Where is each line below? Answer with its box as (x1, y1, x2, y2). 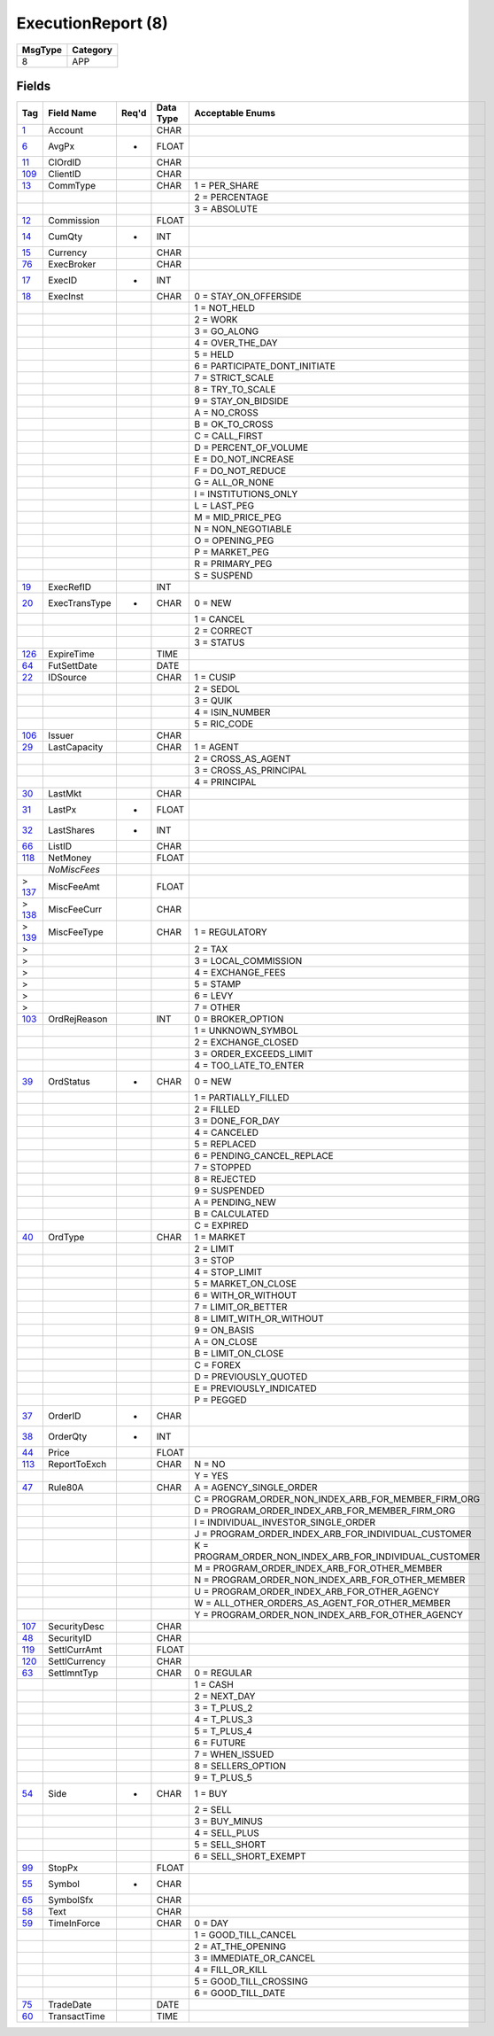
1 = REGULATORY (194, 926, 267, 938)
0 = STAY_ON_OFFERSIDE (194, 291, 303, 303)
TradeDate (48, 1999, 92, 2011)
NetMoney (48, 851, 92, 864)
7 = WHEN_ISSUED (194, 1748, 274, 1760)
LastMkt (48, 788, 82, 800)
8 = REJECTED (194, 1173, 257, 1185)
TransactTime (48, 2010, 105, 2023)
